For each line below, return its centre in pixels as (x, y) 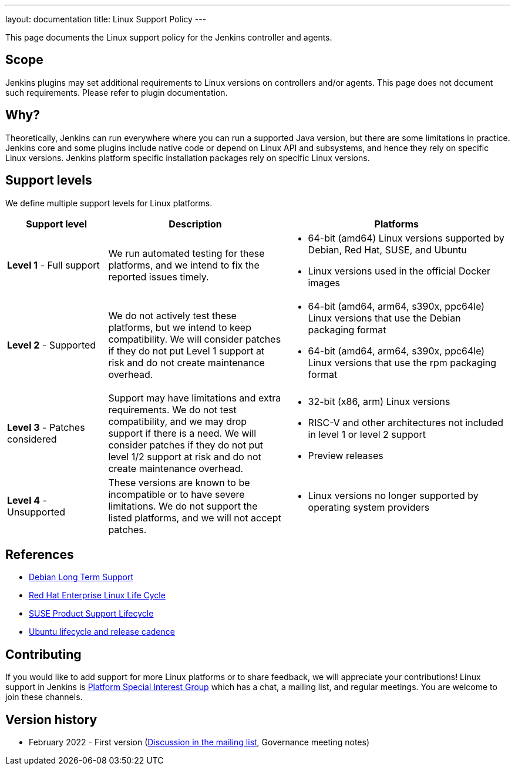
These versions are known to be (179, 482)
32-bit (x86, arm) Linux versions (379, 401)
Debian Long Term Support (81, 577)
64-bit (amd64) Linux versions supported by (406, 238)
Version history (51, 719)
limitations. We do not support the (183, 506)
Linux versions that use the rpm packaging (402, 362)
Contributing (43, 654)
